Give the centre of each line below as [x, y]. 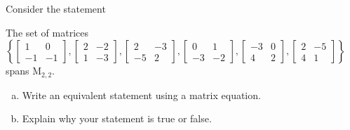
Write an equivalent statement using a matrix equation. [141, 95]
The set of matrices [47, 32]
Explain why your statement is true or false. [117, 118]
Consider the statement [56, 8]
